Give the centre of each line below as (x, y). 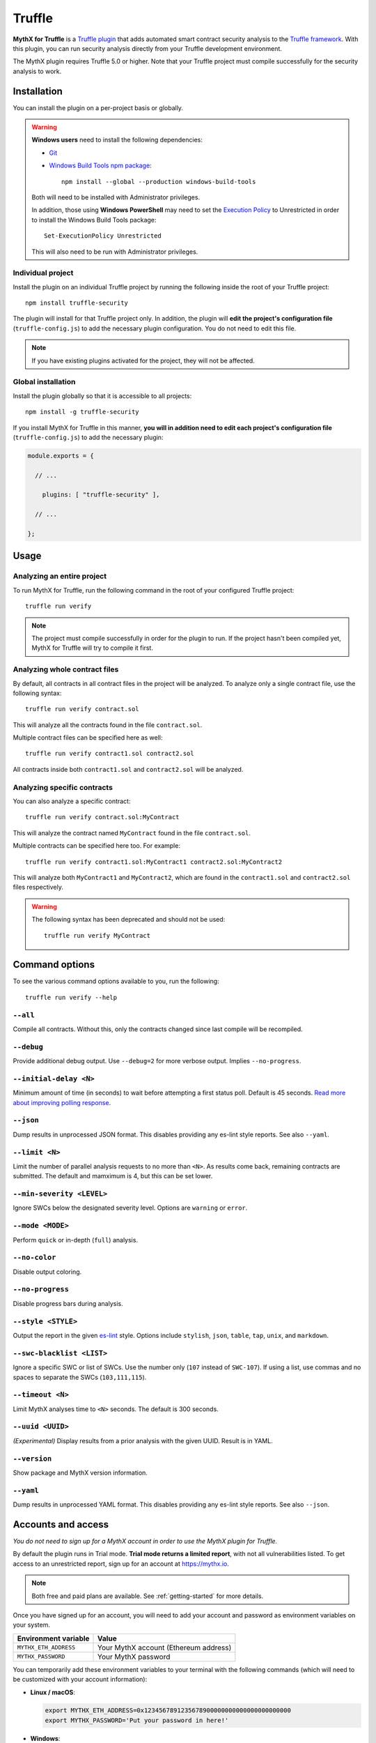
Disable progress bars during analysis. (68, 1303)
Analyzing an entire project (60, 577)
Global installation (44, 382)
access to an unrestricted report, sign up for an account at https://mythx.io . (121, 1563)
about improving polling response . (62, 1102)
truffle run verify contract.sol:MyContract (103, 817)
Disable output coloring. (47, 1272)
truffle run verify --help (71, 997)
